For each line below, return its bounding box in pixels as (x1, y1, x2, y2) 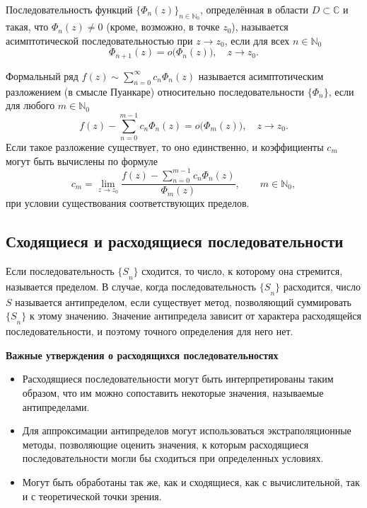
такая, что (6, 19, 49, 34)
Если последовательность (6, 264, 115, 278)
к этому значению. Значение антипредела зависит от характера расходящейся (29, 308, 361, 323)
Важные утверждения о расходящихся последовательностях (6, 347, 279, 362)
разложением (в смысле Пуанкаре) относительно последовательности (6, 84, 305, 98)
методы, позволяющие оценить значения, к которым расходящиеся (22, 436, 309, 451)
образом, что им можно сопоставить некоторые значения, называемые (22, 385, 324, 400)
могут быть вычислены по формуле (6, 153, 158, 168)
